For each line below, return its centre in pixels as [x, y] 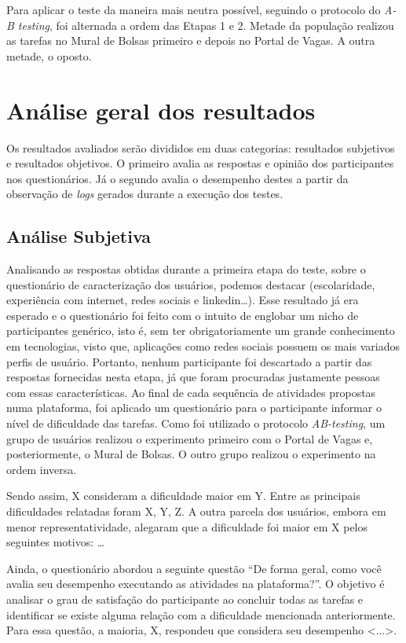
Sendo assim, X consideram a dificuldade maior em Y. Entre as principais [183, 496]
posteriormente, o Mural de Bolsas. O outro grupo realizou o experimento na [191, 454]
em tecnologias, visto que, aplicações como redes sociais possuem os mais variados [203, 346]
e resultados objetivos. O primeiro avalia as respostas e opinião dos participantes [200, 163]
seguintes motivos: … [56, 542]
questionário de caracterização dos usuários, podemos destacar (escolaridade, [191, 284]
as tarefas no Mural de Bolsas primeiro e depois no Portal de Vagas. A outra [191, 40]
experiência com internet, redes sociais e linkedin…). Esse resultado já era [183, 300]
